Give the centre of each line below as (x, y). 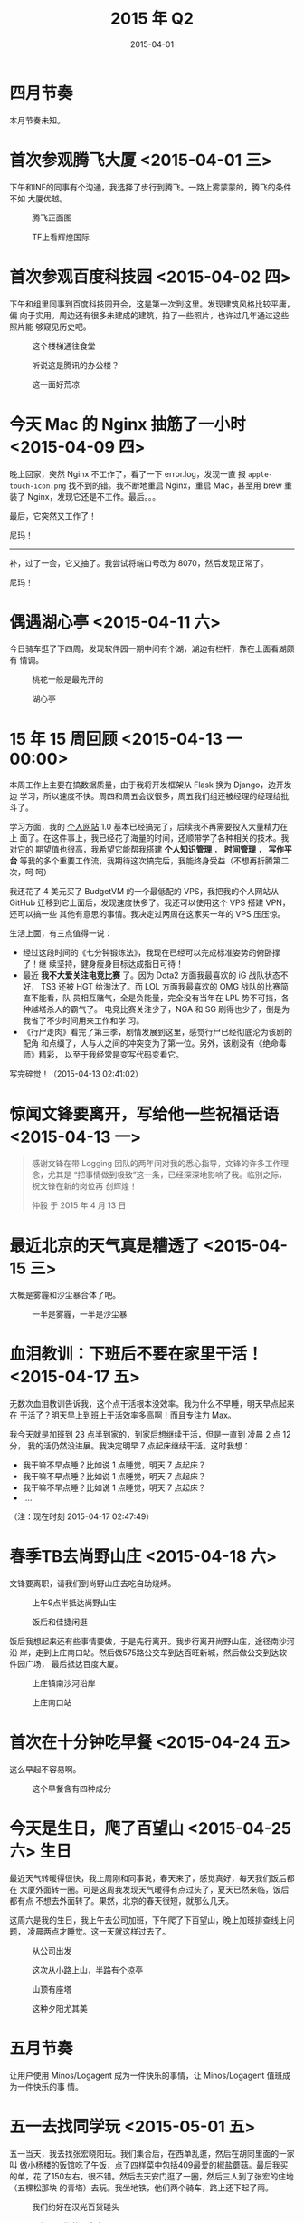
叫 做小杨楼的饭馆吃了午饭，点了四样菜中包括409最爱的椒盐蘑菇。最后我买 (149, 2165)
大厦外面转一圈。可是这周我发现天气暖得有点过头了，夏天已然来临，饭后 (154, 1889)
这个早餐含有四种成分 (71, 1789)
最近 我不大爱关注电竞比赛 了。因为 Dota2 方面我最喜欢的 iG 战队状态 (151, 975)
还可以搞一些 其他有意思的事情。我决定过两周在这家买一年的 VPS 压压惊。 (147, 914)
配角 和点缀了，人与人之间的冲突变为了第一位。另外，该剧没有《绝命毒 (154, 1043)
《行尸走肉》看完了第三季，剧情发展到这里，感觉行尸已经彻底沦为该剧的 (157, 1032)
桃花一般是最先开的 (68, 679)
